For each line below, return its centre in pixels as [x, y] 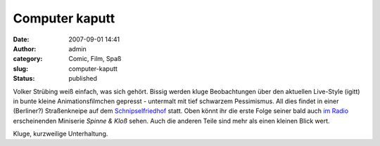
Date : [21, 39]
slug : [20, 68]
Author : [25, 48]
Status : [24, 79]
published [83, 79]
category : [28, 59]
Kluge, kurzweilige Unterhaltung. [61, 134]
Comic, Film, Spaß [95, 59]
